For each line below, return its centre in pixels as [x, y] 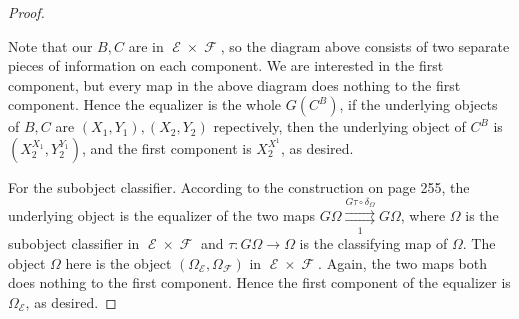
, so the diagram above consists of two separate [365, 45]
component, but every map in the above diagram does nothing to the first [234, 84]
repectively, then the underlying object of [339, 126]
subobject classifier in [74, 243]
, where [423, 214]
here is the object [118, 262]
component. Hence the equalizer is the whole [145, 104]
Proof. [26, 12]
